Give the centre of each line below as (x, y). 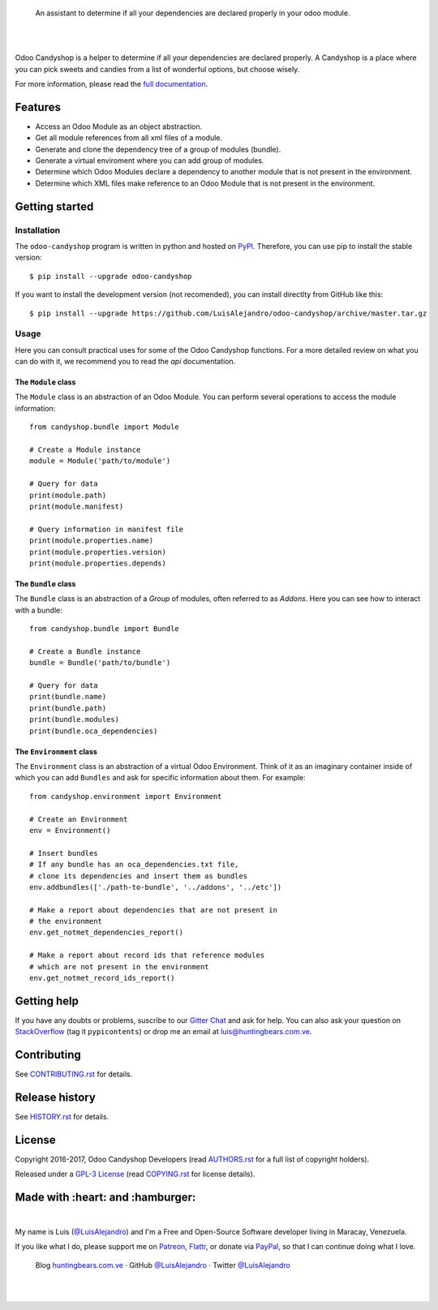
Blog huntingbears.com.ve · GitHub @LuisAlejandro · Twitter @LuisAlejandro (163, 1265)
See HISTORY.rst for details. (62, 1117)
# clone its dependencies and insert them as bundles (138, 876)
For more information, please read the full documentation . (112, 84)
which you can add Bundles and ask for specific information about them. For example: (160, 778)
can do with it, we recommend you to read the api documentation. (125, 362)
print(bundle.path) (68, 708)
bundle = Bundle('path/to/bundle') (100, 663)
